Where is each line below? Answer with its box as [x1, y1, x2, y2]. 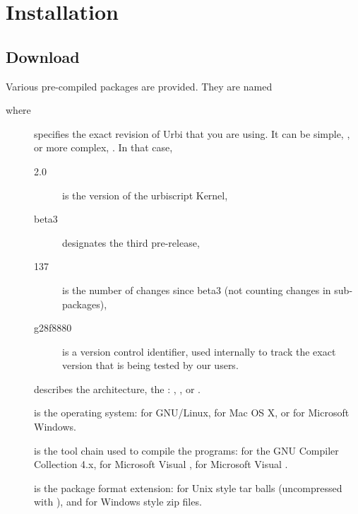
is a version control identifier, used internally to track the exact [62, 344, 336, 358]
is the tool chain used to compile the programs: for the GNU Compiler [34, 443, 339, 457]
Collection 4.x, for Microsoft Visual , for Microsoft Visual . [34, 457, 288, 472]
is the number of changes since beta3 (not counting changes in [62, 282, 331, 297]
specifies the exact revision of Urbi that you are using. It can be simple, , [34, 126, 350, 141]
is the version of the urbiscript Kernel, [62, 187, 228, 202]
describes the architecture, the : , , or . [34, 381, 201, 396]
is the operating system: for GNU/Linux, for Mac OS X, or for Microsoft [34, 405, 350, 420]
